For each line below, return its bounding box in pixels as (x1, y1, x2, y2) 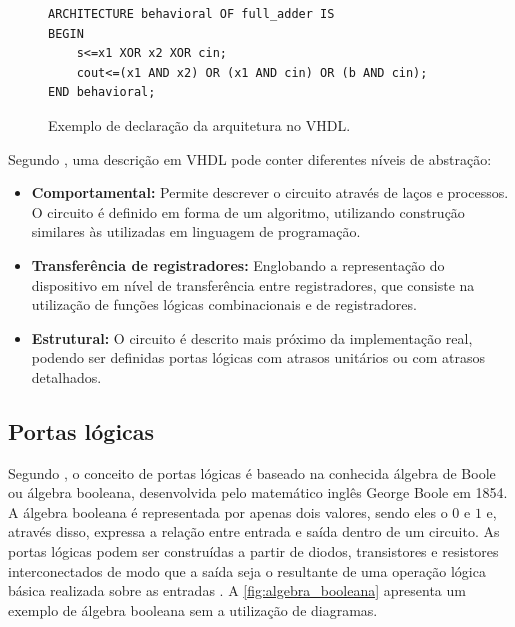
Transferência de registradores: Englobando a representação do (31, 254, 445, 275)
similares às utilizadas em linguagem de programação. (31, 221, 361, 242)
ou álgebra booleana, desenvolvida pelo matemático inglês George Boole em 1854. (8, 482, 508, 503)
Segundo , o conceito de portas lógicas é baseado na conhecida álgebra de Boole (8, 462, 496, 483)
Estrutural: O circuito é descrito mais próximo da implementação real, (31, 327, 473, 348)
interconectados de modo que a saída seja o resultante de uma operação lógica (8, 560, 486, 581)
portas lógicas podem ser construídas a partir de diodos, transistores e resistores (8, 541, 499, 562)
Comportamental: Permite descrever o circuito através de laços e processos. (31, 182, 509, 203)
